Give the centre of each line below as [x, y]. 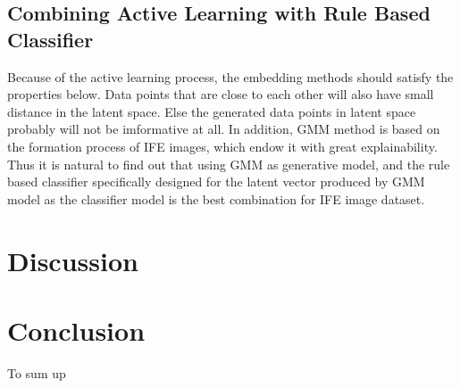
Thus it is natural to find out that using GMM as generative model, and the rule [229, 164]
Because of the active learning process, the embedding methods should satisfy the [230, 76]
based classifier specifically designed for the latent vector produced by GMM [216, 182]
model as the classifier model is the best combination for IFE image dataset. [216, 198]
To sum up [37, 372]
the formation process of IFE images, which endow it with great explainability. [222, 146]
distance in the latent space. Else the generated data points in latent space [212, 111]
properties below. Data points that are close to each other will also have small [221, 94]
